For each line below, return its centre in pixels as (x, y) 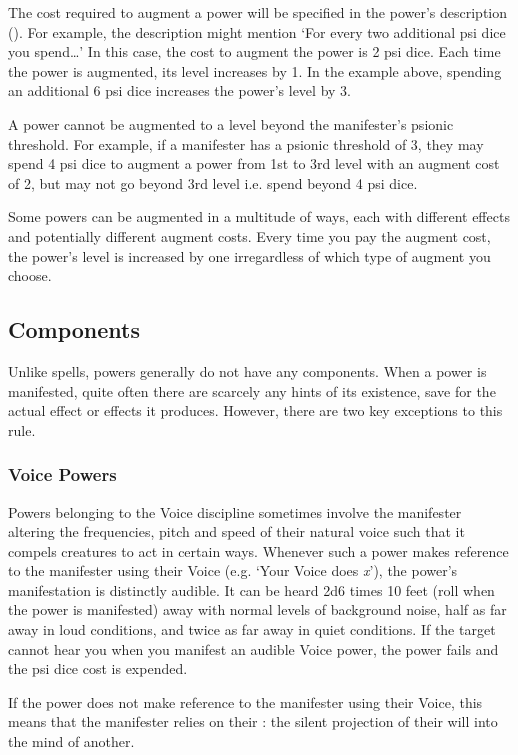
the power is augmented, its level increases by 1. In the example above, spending (255, 70)
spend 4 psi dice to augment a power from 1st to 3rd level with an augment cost (254, 163)
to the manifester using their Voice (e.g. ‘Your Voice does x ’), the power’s (233, 570)
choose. (30, 275)
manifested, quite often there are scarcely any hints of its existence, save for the (252, 390)
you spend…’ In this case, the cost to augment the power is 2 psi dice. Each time (254, 51)
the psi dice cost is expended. (98, 668)
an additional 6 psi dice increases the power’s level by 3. (179, 90)
